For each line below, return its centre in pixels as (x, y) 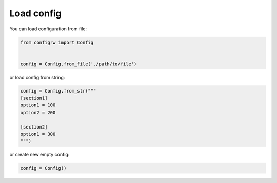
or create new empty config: (39, 155)
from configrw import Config (57, 42)
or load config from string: (37, 77)
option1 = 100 (38, 105)
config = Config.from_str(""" (58, 91)
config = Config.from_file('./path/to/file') (78, 64)
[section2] (34, 127)
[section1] (34, 98)
